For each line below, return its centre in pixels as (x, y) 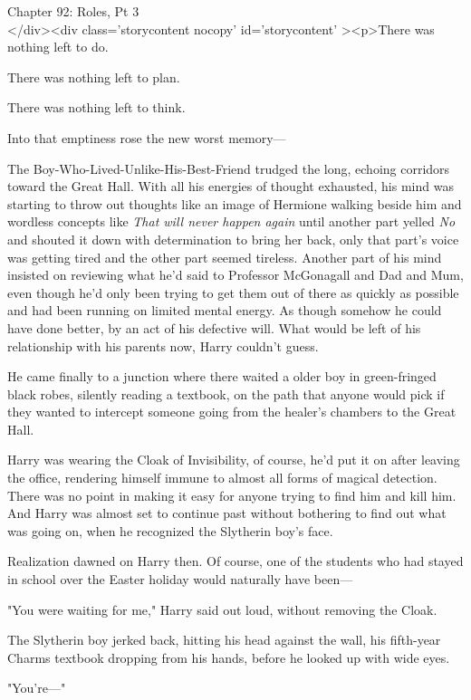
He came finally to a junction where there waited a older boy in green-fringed (222, 376)
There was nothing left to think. (96, 107)
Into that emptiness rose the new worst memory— (147, 137)
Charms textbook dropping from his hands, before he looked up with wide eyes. (229, 657)
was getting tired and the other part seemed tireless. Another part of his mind (225, 257)
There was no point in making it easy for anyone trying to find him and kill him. (232, 495)
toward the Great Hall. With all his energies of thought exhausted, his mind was (231, 186)
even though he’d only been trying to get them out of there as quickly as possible (233, 292)
